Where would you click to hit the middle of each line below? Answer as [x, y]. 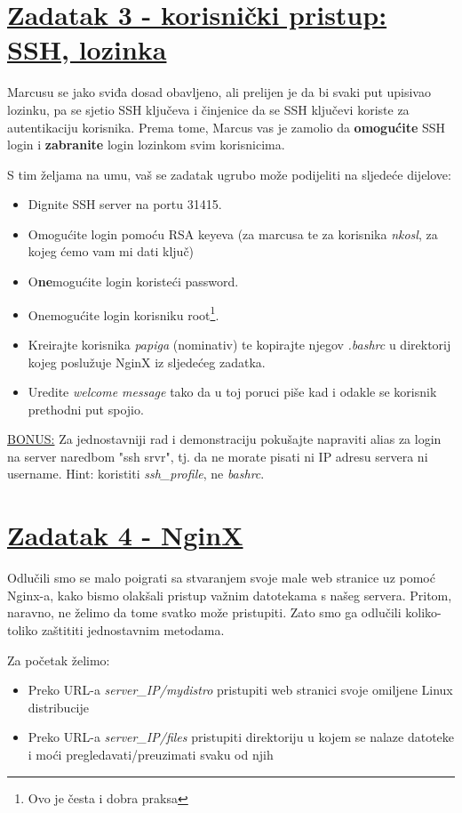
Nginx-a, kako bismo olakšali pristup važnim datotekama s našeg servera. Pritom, [230, 595]
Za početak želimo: [59, 660]
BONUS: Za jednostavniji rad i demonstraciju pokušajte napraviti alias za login [224, 439]
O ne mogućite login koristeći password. [133, 282]
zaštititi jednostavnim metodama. [133, 629]
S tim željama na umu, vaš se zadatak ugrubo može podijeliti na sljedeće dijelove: [229, 174]
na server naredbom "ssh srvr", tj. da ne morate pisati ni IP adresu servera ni [218, 456]
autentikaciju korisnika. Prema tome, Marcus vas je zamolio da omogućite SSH [227, 127]
